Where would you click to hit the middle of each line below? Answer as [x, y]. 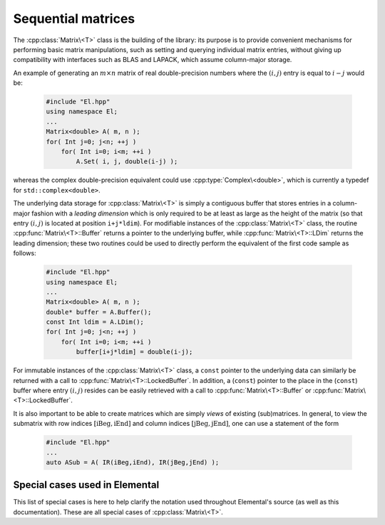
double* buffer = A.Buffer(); [99, 312]
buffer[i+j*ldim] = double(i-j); [134, 352]
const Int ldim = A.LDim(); [95, 322]
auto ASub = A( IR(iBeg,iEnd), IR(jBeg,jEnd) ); [133, 462]
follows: [25, 253]
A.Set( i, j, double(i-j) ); [127, 162]
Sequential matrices [74, 19]
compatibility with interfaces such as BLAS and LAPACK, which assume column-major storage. [153, 60]
